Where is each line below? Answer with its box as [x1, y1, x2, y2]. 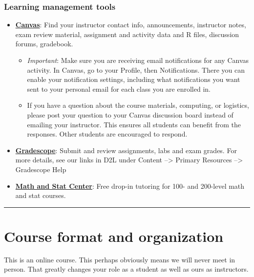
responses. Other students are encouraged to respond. [27, 129, 188, 139]
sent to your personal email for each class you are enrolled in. [27, 83, 211, 94]
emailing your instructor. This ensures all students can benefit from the [27, 119, 241, 129]
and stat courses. [15, 190, 66, 200]
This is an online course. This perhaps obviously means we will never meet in [4, 254, 235, 264]
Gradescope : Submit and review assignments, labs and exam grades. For [15, 145, 237, 155]
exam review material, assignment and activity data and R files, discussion [15, 29, 239, 39]
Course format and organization [4, 226, 224, 246]
